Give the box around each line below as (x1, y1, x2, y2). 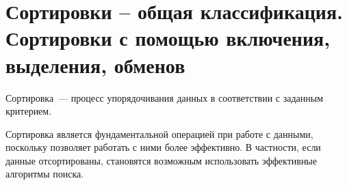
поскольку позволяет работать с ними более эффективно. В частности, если (5, 140, 321, 154)
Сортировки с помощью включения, (5, 24, 331, 52)
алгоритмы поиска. (5, 167, 84, 181)
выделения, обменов (5, 51, 185, 79)
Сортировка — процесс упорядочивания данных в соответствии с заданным (5, 90, 324, 104)
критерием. (5, 104, 52, 118)
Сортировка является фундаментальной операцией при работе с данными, (5, 126, 313, 141)
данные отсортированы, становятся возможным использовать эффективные (5, 153, 317, 167)
